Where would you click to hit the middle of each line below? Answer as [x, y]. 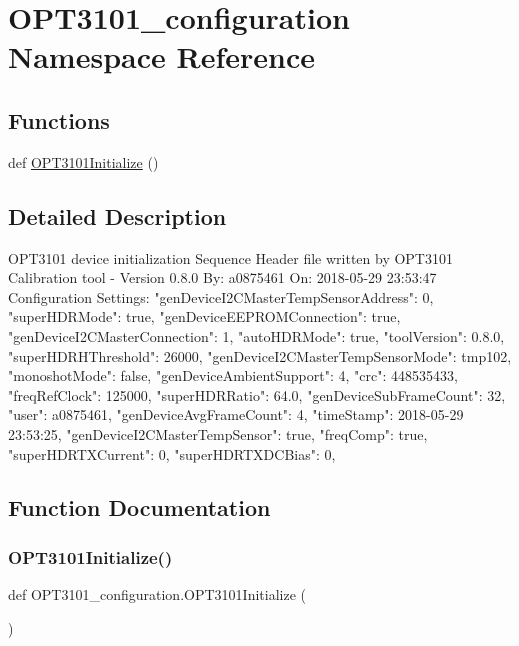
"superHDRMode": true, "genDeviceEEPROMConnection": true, [204, 316]
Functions [59, 119]
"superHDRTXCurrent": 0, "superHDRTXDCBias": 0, [172, 453]
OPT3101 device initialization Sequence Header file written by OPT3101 [230, 257]
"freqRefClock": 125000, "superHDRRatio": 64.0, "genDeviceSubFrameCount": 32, [257, 394]
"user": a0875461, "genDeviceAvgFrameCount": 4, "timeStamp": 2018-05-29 [236, 414]
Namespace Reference [161, 56]
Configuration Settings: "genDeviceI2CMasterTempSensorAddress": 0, [221, 296]
